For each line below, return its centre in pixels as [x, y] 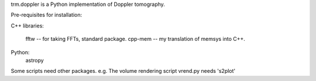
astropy [35, 60]
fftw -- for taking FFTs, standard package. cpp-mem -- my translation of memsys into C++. [135, 39]
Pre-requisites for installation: [46, 15]
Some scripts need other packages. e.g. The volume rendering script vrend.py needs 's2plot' [123, 71]
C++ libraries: [27, 26]
